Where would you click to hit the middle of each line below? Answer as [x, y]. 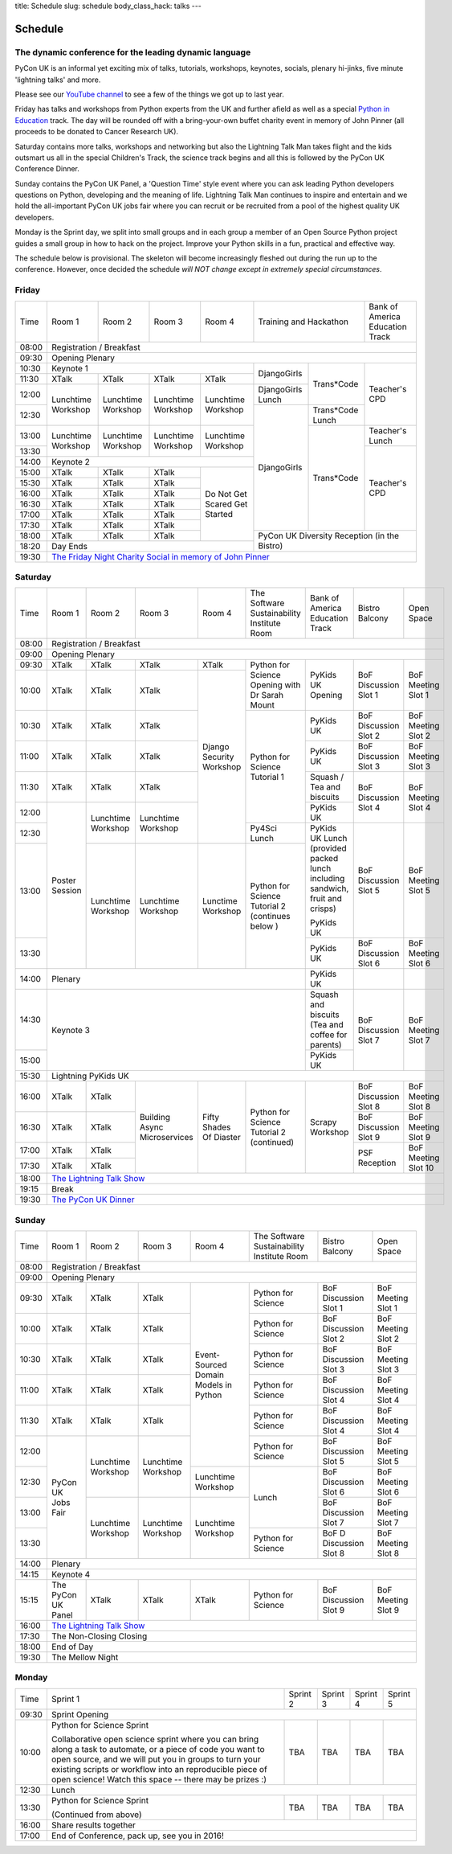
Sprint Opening [80, 1714]
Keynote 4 [71, 1574]
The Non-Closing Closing [100, 1636]
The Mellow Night [85, 1658]
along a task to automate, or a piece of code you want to [158, 1749]
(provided [328, 848]
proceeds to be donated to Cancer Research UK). [97, 132]
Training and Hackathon [303, 322]
